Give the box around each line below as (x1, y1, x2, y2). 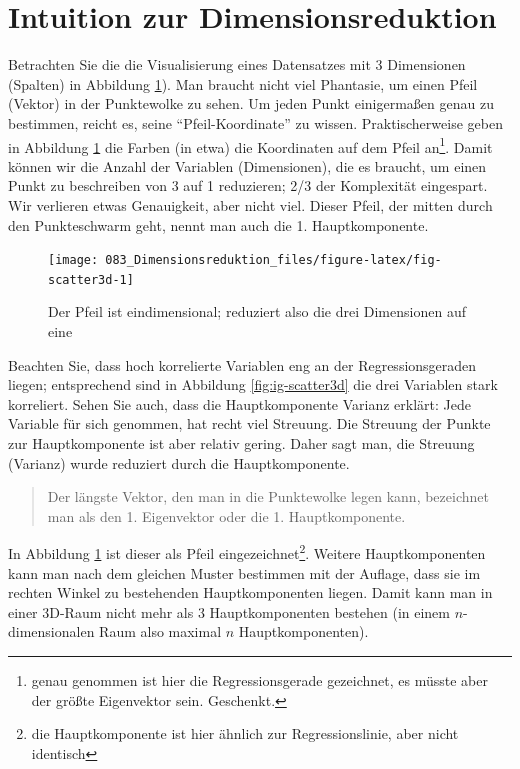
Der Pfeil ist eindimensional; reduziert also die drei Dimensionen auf (48, 301, 466, 322)
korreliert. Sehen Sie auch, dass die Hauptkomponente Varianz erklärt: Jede (8, 393, 471, 414)
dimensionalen (8, 621, 95, 642)
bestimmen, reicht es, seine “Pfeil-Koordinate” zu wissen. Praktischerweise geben (8, 112, 503, 133)
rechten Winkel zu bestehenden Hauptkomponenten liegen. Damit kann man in (8, 582, 493, 603)
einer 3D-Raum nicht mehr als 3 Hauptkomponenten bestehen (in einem (8, 601, 450, 622)
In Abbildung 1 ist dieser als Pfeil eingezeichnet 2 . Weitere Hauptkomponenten (8, 540, 486, 564)
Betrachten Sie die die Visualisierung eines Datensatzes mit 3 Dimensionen (8, 54, 466, 75)
